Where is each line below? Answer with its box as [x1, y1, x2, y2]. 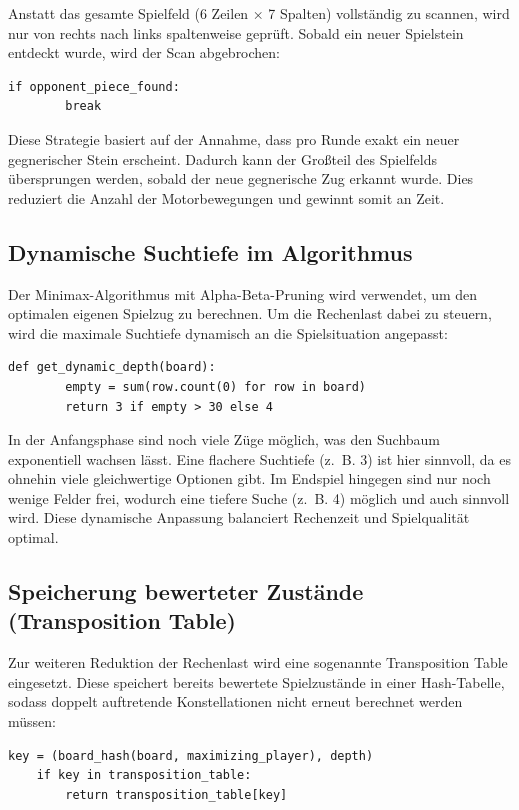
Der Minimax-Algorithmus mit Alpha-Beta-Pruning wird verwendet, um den [8, 283, 478, 304]
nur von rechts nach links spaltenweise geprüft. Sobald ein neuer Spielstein [8, 22, 464, 43]
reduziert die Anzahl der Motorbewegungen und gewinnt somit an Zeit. [8, 187, 445, 208]
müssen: [8, 711, 56, 732]
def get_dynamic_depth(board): [8, 360, 216, 375]
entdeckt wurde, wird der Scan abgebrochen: [8, 42, 281, 63]
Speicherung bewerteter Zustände [8, 576, 364, 607]
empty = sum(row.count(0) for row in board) [65, 379, 366, 394]
